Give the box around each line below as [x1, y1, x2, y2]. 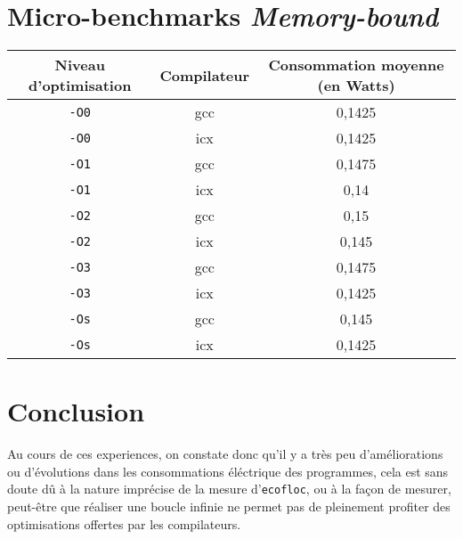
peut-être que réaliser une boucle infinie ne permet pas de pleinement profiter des [7, 497, 451, 516]
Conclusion [7, 393, 145, 429]
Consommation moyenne [268, 54, 444, 76]
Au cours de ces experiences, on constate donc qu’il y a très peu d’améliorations [7, 445, 443, 463]
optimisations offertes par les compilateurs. [7, 514, 241, 533]
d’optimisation [28, 75, 132, 96]
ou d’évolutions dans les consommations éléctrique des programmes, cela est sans [7, 461, 449, 480]
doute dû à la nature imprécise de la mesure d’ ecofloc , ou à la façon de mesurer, [7, 479, 451, 498]
